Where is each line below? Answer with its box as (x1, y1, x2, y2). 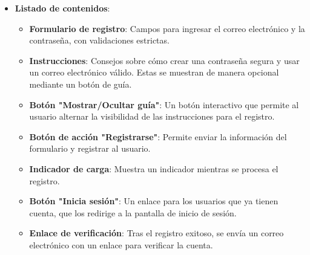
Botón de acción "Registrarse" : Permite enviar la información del (29, 130, 287, 143)
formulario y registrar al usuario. (29, 142, 151, 155)
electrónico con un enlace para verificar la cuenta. (29, 238, 213, 251)
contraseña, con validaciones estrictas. (29, 34, 170, 47)
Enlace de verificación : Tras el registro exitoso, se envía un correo (29, 227, 284, 239)
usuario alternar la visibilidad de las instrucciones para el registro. (29, 110, 275, 123)
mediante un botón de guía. (29, 77, 132, 90)
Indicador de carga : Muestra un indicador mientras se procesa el (29, 162, 279, 175)
